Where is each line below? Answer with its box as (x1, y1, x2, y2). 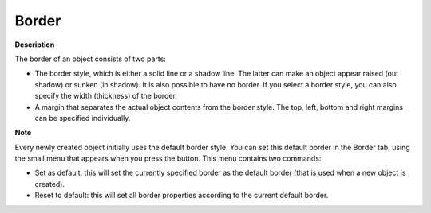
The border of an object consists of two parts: (14, 54, 167, 64)
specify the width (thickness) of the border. (34, 91, 177, 101)
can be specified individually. (34, 113, 131, 122)
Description (14, 40, 55, 49)
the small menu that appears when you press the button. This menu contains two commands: (14, 153, 322, 163)
